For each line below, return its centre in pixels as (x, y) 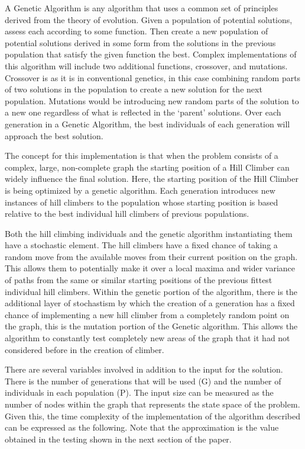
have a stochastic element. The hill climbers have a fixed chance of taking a (141, 245)
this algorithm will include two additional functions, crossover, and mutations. (146, 65)
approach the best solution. (54, 135)
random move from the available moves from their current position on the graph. (151, 256)
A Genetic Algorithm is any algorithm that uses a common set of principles (142, 8)
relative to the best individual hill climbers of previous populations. (127, 214)
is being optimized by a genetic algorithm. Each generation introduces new (140, 190)
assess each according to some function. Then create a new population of (137, 31)
